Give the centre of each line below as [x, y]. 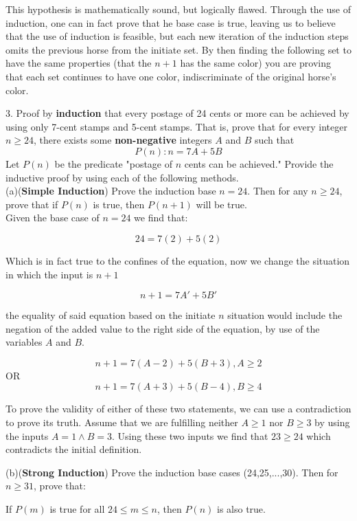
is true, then [119, 204]
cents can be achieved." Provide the [259, 163]
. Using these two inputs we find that [190, 435]
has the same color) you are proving [256, 63]
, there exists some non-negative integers [123, 140]
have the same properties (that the [79, 63]
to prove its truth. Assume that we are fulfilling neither [122, 422]
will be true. [221, 204]
